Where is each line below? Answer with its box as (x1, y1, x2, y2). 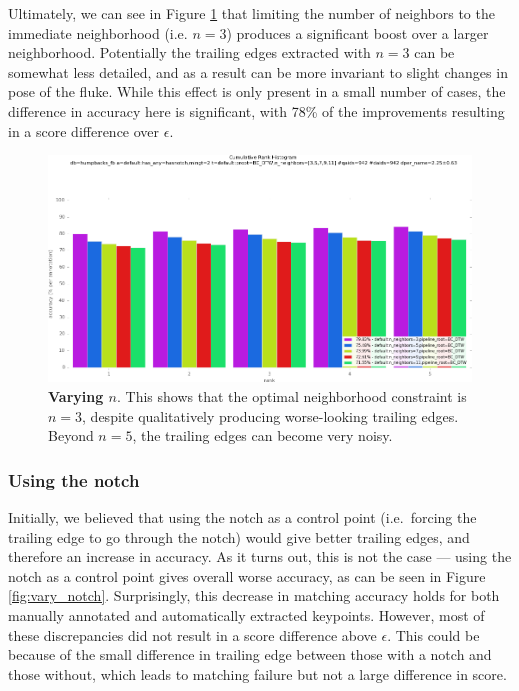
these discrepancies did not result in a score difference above (8, 624, 377, 645)
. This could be (387, 624, 480, 645)
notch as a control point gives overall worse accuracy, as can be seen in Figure (8, 565, 486, 586)
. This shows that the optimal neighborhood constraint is (117, 386, 467, 407)
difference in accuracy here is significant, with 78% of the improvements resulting (8, 100, 505, 121)
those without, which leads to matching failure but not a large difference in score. (8, 663, 507, 684)
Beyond (48, 425, 94, 446)
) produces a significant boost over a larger (226, 22, 489, 43)
